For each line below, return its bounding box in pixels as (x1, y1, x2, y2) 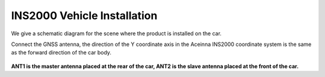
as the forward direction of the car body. (11, 49, 111, 56)
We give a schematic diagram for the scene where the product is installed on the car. (11, 30, 222, 37)
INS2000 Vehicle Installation (11, 9, 158, 22)
